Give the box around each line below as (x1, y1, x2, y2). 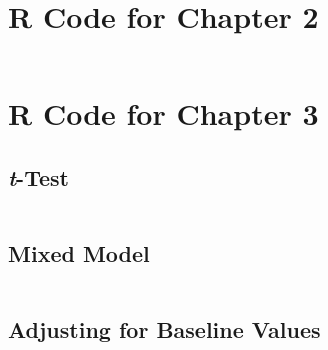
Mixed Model (8, 238, 150, 269)
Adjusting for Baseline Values (8, 314, 321, 345)
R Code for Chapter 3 (8, 93, 319, 134)
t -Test (8, 161, 69, 192)
